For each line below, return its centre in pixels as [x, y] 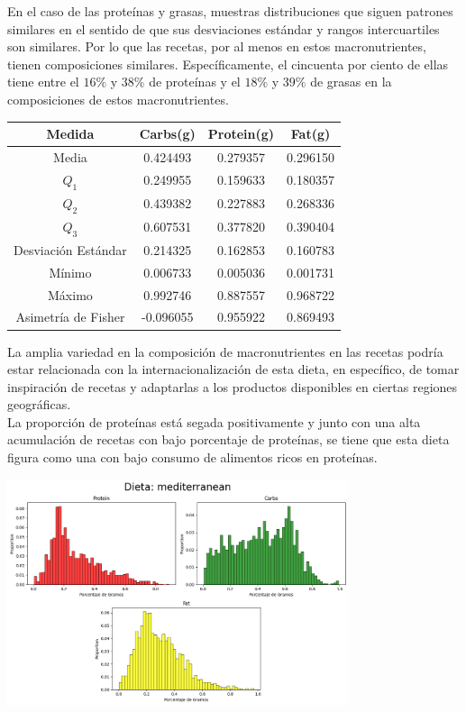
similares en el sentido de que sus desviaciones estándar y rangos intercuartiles [224, 28]
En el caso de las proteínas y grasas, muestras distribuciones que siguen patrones [230, 11]
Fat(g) [311, 134]
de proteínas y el [195, 82]
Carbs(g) [167, 134]
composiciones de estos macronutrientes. [118, 99]
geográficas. [39, 404]
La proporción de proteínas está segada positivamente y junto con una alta [214, 421]
